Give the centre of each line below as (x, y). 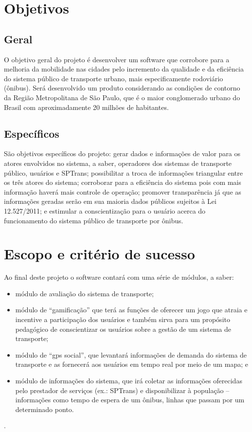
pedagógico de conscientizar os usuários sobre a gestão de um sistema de (123, 329)
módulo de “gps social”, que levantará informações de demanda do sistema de (131, 354)
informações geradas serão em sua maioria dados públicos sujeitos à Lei (110, 201)
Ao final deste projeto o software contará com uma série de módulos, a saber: (119, 277)
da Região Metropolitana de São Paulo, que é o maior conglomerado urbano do (122, 97)
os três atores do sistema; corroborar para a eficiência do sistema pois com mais (123, 182)
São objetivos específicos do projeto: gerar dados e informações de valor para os (122, 153)
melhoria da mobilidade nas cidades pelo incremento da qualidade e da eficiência (124, 69)
